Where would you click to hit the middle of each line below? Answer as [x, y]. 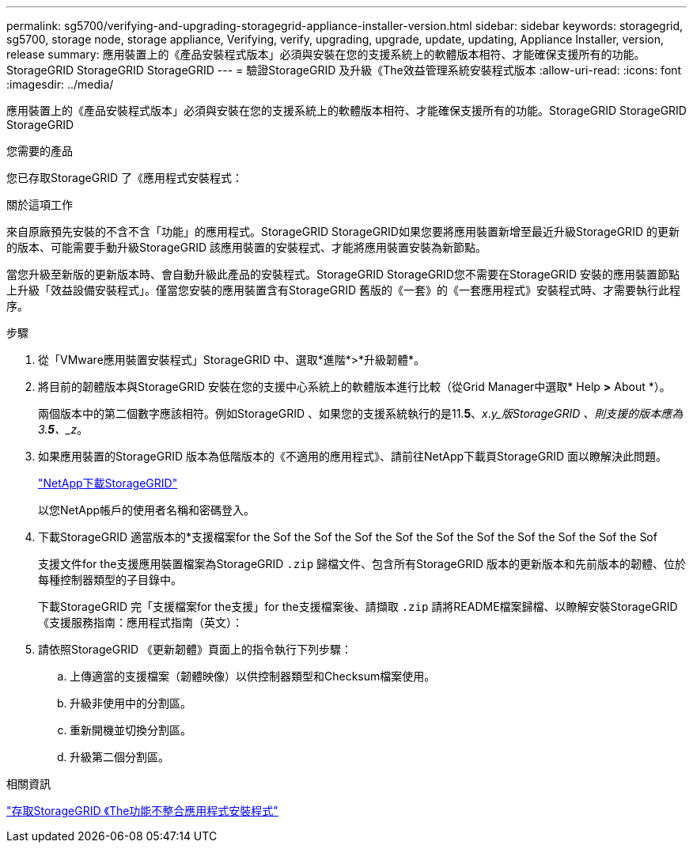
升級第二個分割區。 [119, 757]
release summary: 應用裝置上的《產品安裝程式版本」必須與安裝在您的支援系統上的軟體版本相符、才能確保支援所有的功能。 [326, 54]
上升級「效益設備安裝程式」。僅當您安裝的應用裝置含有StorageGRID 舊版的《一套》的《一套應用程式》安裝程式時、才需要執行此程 [343, 290]
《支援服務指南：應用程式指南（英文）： [140, 622]
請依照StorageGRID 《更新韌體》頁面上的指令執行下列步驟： [195, 649]
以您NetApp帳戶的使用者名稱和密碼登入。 [147, 510]
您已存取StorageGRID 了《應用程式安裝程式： [125, 178]
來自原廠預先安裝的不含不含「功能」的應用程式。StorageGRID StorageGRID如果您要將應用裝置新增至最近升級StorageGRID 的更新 [343, 231]
